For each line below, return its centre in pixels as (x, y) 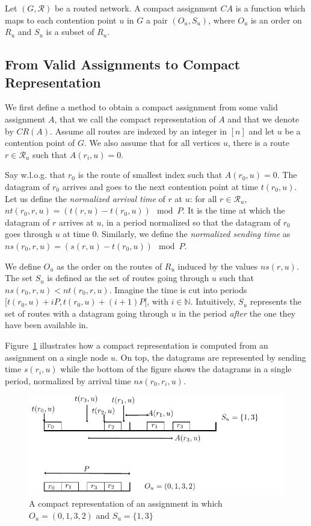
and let (262, 131)
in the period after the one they (237, 313)
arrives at (76, 222)
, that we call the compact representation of (135, 119)
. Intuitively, (213, 301)
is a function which (270, 8)
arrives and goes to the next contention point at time (160, 186)
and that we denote (263, 119)
